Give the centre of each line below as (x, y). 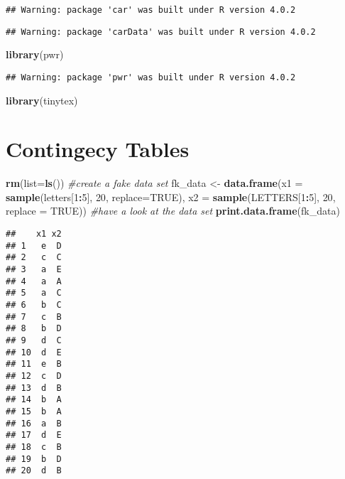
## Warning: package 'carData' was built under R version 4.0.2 (161, 32)
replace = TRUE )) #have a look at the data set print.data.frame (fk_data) (173, 211)
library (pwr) (35, 54)
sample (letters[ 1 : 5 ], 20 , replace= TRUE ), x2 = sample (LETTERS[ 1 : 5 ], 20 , (171, 197)
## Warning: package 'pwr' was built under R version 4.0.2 (151, 77)
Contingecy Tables (98, 149)
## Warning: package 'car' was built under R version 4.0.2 (151, 10)
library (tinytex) (42, 100)
